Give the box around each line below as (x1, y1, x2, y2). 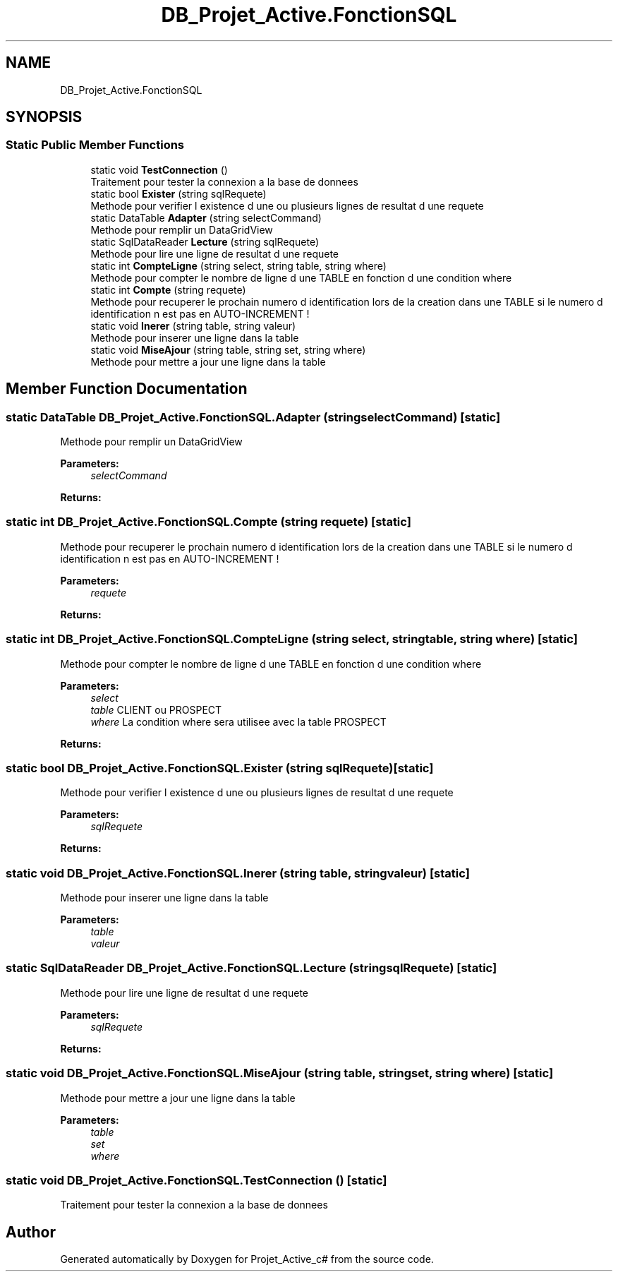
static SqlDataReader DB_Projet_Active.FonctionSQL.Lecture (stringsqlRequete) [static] (6, 961, 497, 976)
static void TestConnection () (90, 163, 228, 176)
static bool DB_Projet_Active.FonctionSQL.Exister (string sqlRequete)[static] (6, 760, 434, 775)
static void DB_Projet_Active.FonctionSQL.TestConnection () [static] (6, 1173, 387, 1187)
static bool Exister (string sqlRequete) (90, 187, 267, 200)
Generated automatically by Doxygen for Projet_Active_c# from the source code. (60, 1253, 434, 1266)
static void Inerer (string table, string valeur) (90, 319, 296, 332)
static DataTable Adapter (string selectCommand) (90, 211, 322, 224)
